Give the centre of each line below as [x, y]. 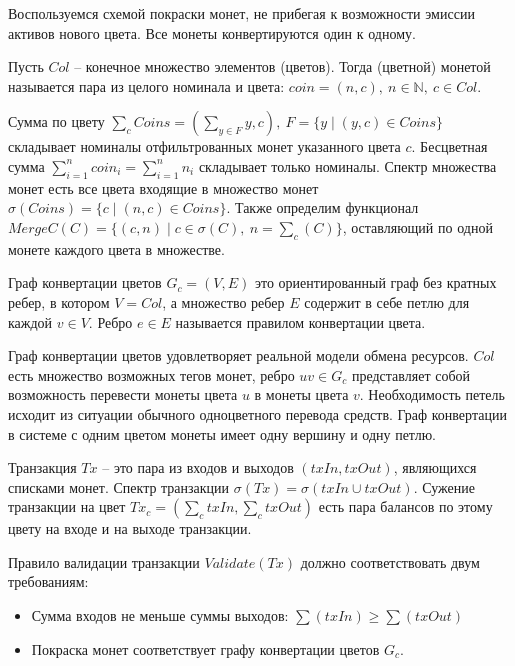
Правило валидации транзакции [104, 561]
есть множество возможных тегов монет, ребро [151, 374]
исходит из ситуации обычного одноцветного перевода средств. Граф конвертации [257, 413]
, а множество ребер [223, 301]
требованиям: [48, 581]
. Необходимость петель [432, 394]
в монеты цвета [301, 394]
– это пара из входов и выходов [198, 467]
